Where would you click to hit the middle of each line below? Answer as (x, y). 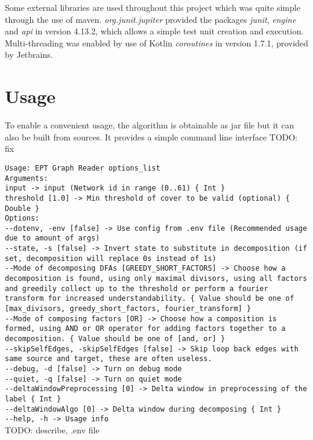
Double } (22, 208)
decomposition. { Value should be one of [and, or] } (115, 339)
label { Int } (33, 399)
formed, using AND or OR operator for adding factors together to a (145, 329)
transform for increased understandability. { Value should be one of (150, 299)
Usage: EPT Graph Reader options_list (83, 168)
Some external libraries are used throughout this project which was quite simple (153, 7)
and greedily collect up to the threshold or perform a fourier (137, 288)
